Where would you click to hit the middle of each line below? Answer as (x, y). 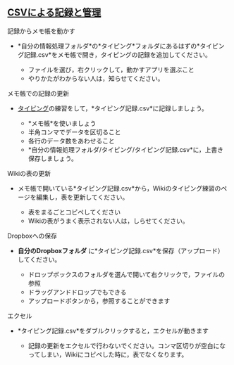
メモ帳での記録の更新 (38, 93)
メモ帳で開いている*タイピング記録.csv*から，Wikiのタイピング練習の (119, 188)
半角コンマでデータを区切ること (74, 132)
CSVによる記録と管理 (54, 13)
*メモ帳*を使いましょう (62, 123)
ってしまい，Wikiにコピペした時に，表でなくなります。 (108, 354)
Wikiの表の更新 (29, 173)
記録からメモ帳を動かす (41, 31)
